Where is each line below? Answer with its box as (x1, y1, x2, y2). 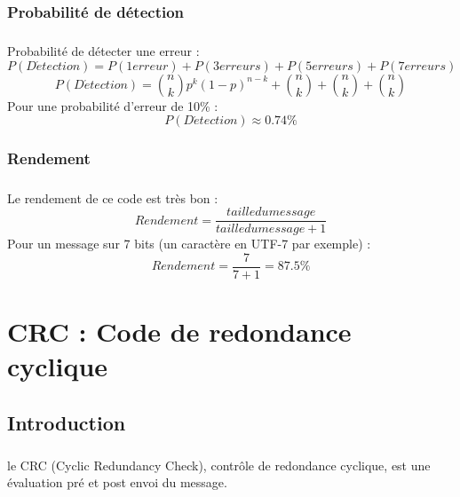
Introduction (7, 408, 126, 436)
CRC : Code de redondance (7, 313, 352, 350)
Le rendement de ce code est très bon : (7, 188, 218, 207)
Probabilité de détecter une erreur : (7, 42, 200, 60)
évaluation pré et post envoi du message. (7, 473, 227, 492)
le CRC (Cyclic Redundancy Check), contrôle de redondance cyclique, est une (7, 455, 431, 474)
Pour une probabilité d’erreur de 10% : (7, 96, 218, 114)
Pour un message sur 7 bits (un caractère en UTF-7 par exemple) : (7, 234, 371, 253)
